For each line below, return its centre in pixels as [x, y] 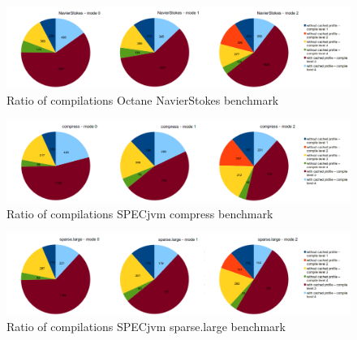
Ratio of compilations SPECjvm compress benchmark [140, 213]
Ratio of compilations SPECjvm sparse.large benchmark [146, 327]
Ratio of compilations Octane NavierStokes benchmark [143, 100]
